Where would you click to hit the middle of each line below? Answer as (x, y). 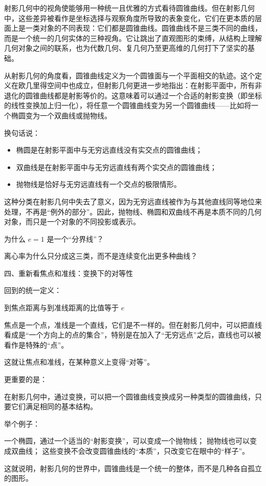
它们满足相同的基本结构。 (54, 406)
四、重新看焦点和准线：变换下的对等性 (69, 273)
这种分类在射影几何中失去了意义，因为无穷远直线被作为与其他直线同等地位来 (133, 201)
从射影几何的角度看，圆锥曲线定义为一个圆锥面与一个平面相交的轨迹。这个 (129, 75)
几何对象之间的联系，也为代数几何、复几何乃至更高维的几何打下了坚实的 (126, 48)
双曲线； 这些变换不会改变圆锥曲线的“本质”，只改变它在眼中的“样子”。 (130, 451)
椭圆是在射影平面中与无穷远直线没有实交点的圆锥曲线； (109, 150)
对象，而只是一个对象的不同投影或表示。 (72, 221)
